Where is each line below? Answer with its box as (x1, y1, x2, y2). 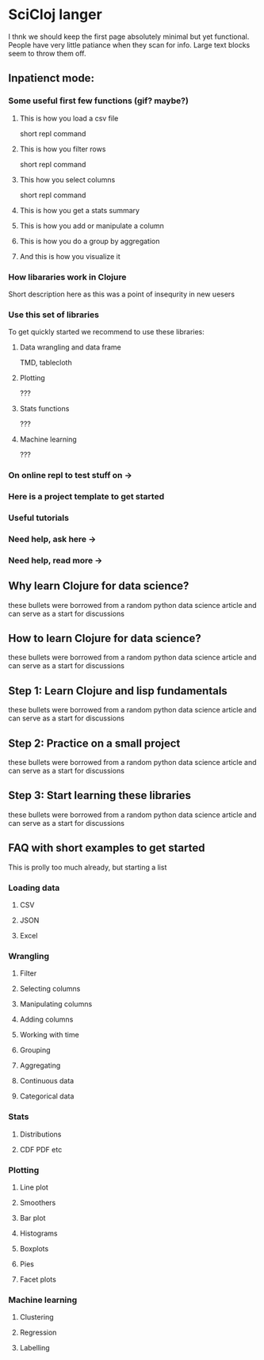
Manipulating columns (19, 999, 93, 1009)
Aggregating (19, 1060, 61, 1071)
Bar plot (19, 1213, 46, 1222)
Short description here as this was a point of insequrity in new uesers (8, 289, 235, 299)
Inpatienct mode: (8, 71, 95, 85)
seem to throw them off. (8, 48, 86, 58)
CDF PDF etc (19, 1144, 63, 1154)
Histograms (19, 1228, 58, 1238)
